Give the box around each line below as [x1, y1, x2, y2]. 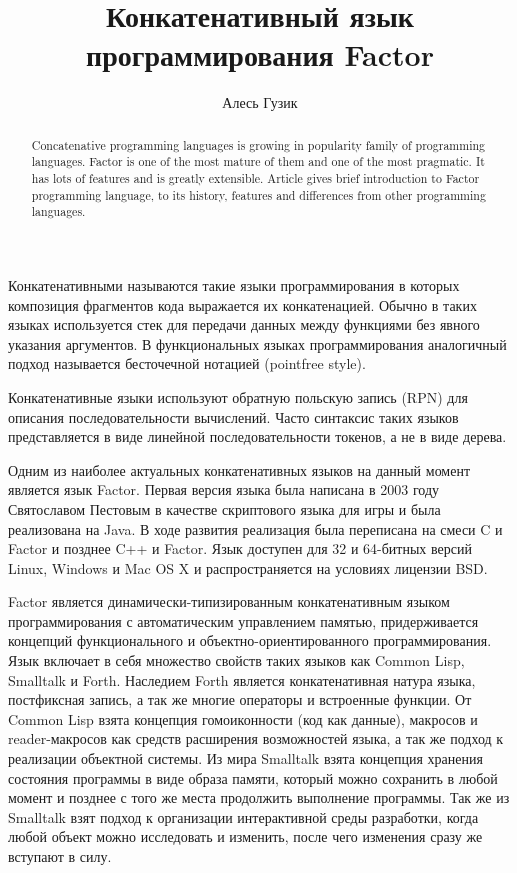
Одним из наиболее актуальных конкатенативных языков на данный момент [8, 459, 471, 480]
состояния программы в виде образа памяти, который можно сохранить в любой [8, 767, 498, 788]
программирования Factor [86, 34, 434, 75]
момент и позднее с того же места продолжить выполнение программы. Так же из [8, 787, 510, 808]
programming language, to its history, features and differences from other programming [31, 186, 486, 203]
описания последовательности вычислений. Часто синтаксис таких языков [8, 406, 459, 427]
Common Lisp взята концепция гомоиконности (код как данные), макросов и [8, 708, 478, 729]
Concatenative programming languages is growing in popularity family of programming [31, 136, 486, 153]
